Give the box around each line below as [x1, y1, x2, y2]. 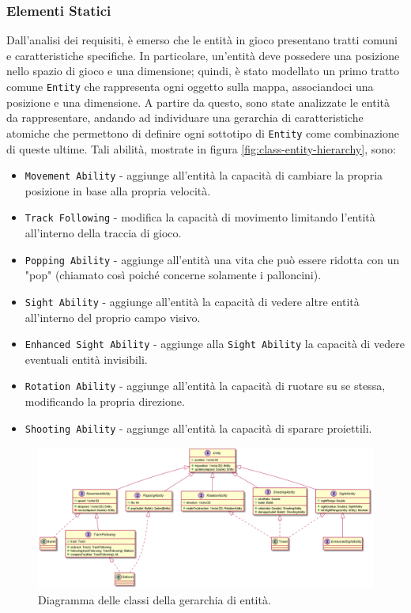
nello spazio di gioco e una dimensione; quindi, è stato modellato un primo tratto [6, 62, 399, 79]
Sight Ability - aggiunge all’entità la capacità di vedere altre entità [25, 293, 360, 309]
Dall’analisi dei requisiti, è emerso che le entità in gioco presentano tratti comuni [6, 32, 398, 48]
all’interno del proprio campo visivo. [25, 308, 201, 325]
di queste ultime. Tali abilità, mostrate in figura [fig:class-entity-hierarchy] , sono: [6, 140, 396, 157]
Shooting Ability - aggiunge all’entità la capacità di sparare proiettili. [25, 419, 372, 436]
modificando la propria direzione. [25, 393, 185, 409]
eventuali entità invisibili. [25, 350, 148, 367]
